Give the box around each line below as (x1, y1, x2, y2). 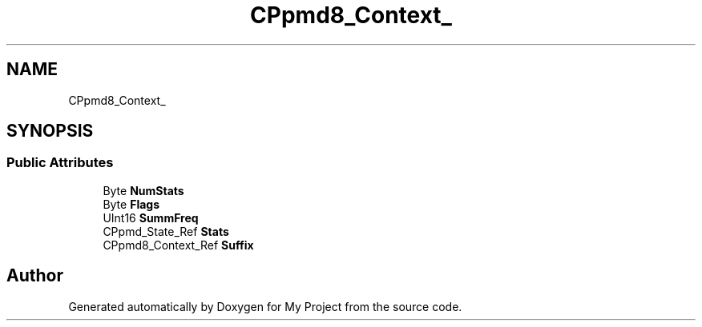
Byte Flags (103, 197, 159, 211)
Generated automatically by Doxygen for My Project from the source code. (68, 299, 462, 313)
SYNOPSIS (6, 121, 94, 142)
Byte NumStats (103, 183, 184, 197)
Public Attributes (6, 154, 114, 171)
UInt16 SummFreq (103, 210, 199, 225)
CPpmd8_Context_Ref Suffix (103, 237, 254, 252)
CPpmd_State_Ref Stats (103, 224, 229, 238)
